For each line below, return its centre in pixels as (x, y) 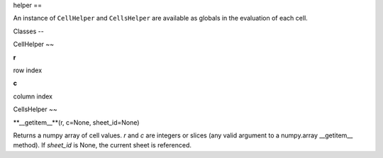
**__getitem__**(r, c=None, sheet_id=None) (76, 122)
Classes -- (28, 31)
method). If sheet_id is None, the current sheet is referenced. (102, 145)
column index (33, 96)
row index (28, 70)
